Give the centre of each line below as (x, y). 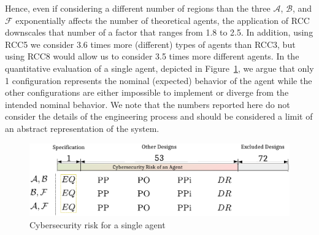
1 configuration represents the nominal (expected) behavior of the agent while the (159, 80)
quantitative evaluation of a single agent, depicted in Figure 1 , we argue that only (159, 68)
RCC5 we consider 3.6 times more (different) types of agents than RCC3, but (150, 44)
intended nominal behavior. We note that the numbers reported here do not (148, 104)
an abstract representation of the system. (82, 128)
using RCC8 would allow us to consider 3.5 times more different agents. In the (152, 56)
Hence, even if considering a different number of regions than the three (138, 8)
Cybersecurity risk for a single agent (98, 224)
